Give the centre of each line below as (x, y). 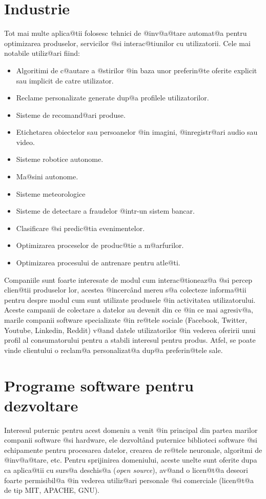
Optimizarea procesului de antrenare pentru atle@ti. (98, 263)
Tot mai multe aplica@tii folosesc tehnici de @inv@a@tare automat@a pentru (126, 33)
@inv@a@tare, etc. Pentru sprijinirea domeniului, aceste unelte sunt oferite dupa (131, 460)
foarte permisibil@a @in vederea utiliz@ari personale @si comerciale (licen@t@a (129, 480)
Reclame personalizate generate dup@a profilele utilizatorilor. (112, 98)
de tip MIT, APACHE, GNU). (52, 490)
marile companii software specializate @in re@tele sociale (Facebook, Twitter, (126, 320)
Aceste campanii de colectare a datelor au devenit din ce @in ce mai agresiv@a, (129, 310)
